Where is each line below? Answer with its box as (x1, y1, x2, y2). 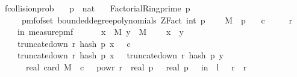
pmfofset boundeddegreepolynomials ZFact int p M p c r (21, 13, 292, 26)
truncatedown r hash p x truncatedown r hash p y (17, 49, 224, 61)
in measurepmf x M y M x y (17, 25, 184, 38)
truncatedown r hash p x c (17, 37, 131, 49)
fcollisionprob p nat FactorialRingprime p (4, 2, 190, 14)
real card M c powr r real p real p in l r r (25, 60, 247, 73)
